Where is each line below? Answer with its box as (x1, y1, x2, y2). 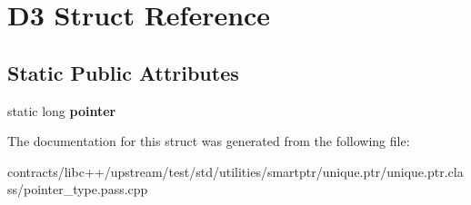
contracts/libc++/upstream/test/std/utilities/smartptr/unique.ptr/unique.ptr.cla (7, 161, 464, 181)
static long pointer (7, 101, 116, 120)
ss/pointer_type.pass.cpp (7, 180, 148, 199)
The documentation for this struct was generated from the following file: (7, 132, 410, 151)
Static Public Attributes (7, 58, 239, 86)
